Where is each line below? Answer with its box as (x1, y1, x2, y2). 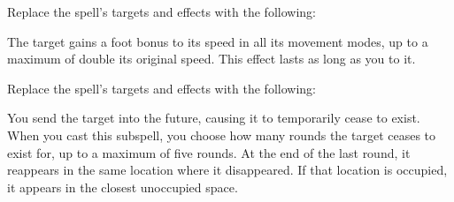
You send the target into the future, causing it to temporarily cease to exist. (7, 108, 420, 127)
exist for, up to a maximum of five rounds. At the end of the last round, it (7, 143, 411, 161)
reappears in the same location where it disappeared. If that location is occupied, (7, 161, 448, 179)
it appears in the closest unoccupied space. (7, 177, 238, 196)
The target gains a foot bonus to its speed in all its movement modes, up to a (7, 32, 428, 50)
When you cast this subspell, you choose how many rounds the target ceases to (7, 125, 436, 144)
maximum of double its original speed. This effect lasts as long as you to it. (7, 49, 416, 68)
